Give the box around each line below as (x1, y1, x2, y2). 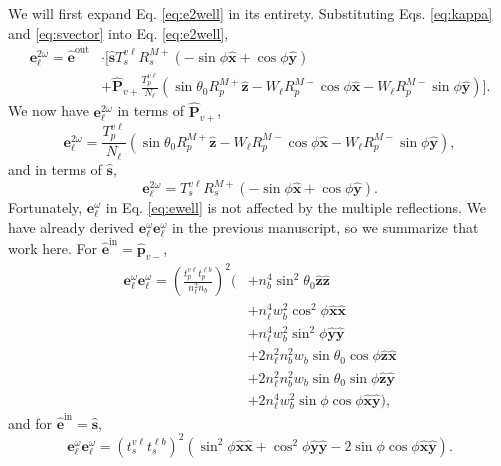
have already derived (8, 216, 135, 237)
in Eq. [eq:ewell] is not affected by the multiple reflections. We (105, 197, 487, 218)
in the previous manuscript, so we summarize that (171, 216, 479, 237)
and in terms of (8, 158, 102, 179)
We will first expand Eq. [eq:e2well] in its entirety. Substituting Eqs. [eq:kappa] (8, 3, 493, 23)
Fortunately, (8, 197, 83, 218)
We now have (8, 100, 89, 121)
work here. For (8, 237, 97, 258)
